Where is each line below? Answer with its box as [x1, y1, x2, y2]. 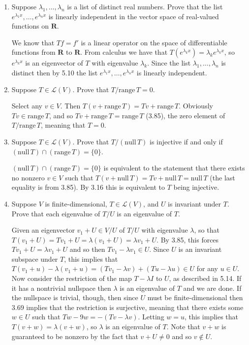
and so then [69, 244, 105, 254]
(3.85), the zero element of [146, 110, 225, 120]
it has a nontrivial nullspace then [11, 282, 111, 293]
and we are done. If [183, 282, 242, 293]
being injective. [173, 182, 219, 192]
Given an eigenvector [11, 225, 75, 235]
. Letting [138, 311, 164, 322]
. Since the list [147, 58, 191, 68]
